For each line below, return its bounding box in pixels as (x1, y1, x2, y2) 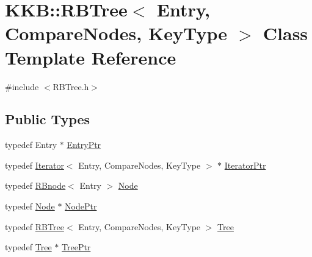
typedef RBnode (5, 179, 66, 192)
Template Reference (5, 44, 176, 69)
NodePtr (65, 200, 97, 213)
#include (5, 80, 39, 93)
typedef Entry (5, 138, 57, 151)
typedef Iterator (5, 158, 64, 171)
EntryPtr (67, 138, 101, 151)
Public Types (5, 110, 90, 128)
